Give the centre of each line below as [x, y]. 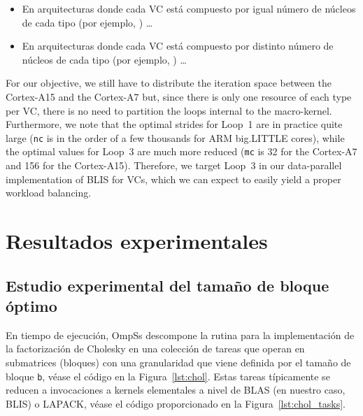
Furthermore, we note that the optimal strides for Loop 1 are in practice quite [174, 124]
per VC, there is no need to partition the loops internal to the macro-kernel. [169, 110]
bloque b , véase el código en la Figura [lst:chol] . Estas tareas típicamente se [168, 376]
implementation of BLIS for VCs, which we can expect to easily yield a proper [173, 179]
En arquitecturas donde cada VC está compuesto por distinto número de [178, 46]
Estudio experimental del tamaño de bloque [168, 285]
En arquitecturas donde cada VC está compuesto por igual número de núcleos [189, 8]
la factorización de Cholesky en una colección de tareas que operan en [155, 349]
